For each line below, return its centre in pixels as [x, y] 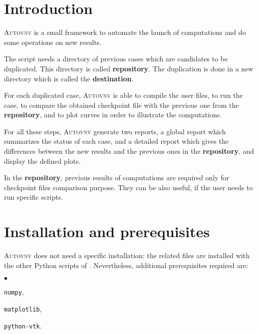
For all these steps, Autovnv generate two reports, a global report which [115, 131]
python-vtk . [23, 325]
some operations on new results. [53, 42]
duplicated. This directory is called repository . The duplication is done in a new [129, 68]
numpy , [14, 292]
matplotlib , [23, 309]
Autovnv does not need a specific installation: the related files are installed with [127, 255]
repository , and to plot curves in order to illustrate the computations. [113, 115]
